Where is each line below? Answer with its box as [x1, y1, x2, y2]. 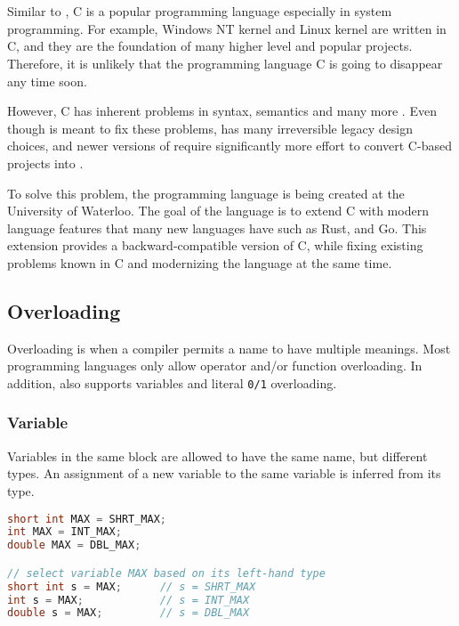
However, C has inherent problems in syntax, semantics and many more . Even [7, 102, 437, 120]
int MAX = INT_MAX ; [7, 525, 122, 539]
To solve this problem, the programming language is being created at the [7, 183, 405, 202]
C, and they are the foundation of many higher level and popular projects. [7, 37, 413, 55]
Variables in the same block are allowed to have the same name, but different [7, 446, 428, 465]
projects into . [7, 153, 84, 172]
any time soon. [7, 71, 87, 90]
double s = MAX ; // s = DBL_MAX [7, 606, 250, 620]
